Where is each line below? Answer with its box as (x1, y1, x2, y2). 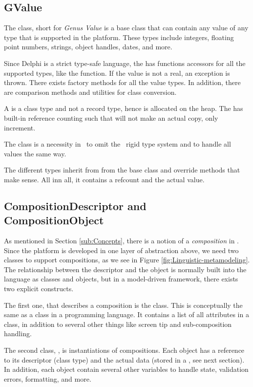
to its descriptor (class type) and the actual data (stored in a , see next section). (4, 354, 245, 365)
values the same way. (4, 148, 66, 158)
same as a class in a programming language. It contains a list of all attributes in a (4, 309, 249, 320)
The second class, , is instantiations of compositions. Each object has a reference (4, 345, 245, 355)
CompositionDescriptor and (4, 198, 147, 213)
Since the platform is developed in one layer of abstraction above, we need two (4, 245, 239, 255)
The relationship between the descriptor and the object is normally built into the (4, 264, 247, 274)
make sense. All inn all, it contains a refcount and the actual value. (4, 174, 205, 184)
